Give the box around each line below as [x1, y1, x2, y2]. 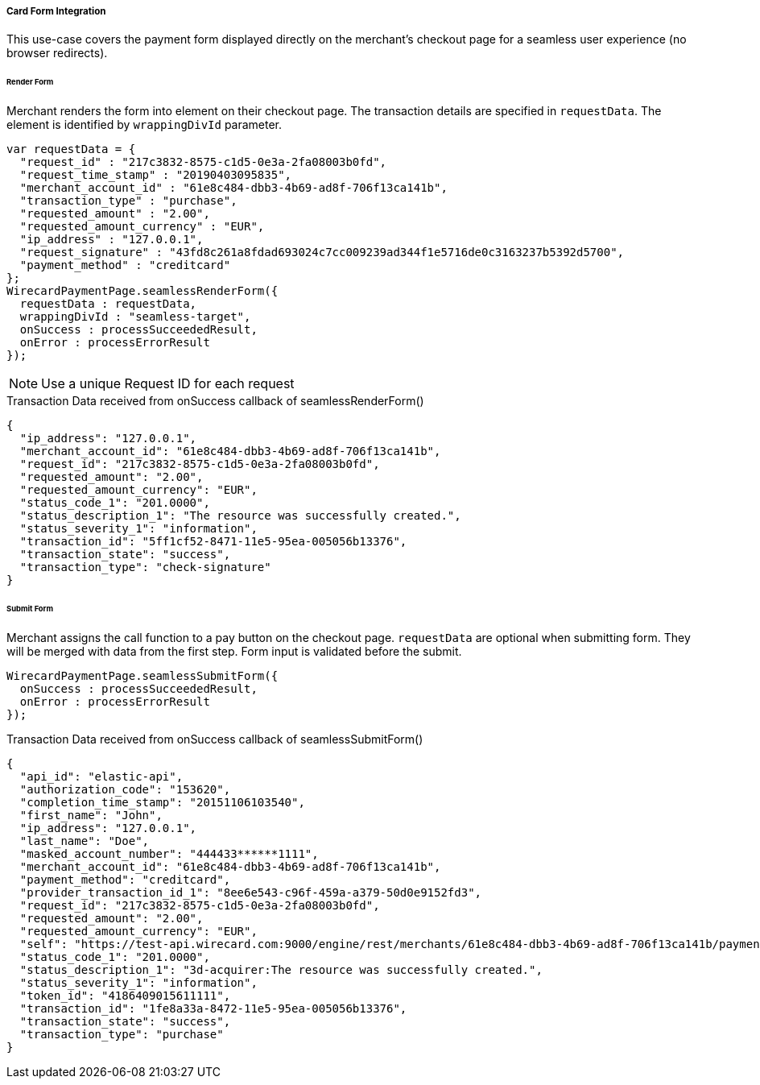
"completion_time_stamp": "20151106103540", [19, 795, 305, 809]
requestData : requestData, [19, 297, 197, 311]
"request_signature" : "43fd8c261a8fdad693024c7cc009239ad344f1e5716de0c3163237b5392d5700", [19, 246, 625, 259]
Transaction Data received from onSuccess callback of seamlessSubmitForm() [6, 731, 423, 746]
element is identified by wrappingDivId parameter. [6, 118, 283, 132]
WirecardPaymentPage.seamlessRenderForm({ [6, 284, 279, 298]
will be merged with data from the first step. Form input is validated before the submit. [6, 644, 462, 658]
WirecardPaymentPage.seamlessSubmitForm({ [6, 669, 279, 682]
